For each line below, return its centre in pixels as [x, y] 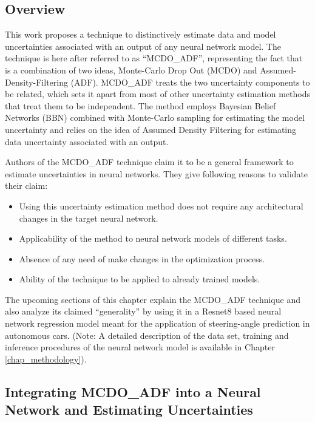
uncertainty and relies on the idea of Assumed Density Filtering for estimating [151, 129]
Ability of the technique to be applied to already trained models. [140, 279]
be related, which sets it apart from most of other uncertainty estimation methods [158, 94]
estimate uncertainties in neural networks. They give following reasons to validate [157, 173]
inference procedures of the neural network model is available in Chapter [140, 347]
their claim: [26, 185]
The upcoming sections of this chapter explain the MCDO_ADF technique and [153, 299]
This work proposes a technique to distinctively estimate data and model [141, 34]
